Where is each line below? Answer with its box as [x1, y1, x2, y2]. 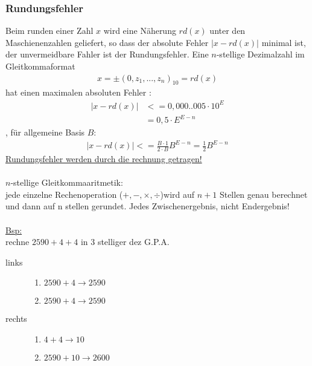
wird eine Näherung [103, 24, 176, 37]
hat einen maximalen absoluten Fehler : [5, 86, 151, 99]
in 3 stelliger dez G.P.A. [80, 235, 170, 248]
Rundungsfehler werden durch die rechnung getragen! [5, 152, 202, 165]
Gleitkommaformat [5, 60, 75, 72]
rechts [5, 312, 27, 325]
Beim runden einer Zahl [5, 24, 94, 37]
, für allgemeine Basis [5, 126, 85, 139]
